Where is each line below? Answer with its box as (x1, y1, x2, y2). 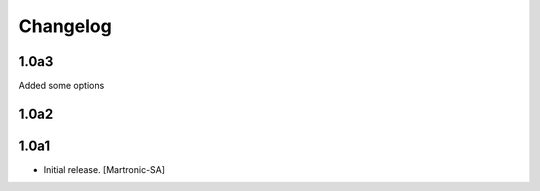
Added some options (18, 80, 105, 92)
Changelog (18, 15, 112, 37)
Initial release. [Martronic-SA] (43, 163, 165, 175)
